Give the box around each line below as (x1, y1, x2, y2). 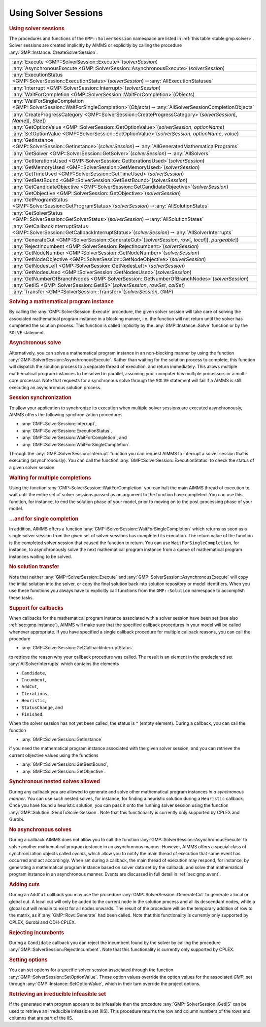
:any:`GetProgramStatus (12, 196, 68, 203)
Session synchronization (9, 394, 71, 401)
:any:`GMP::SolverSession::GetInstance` (21, 736, 103, 743)
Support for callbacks (9, 604, 64, 611)
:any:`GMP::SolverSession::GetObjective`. (21, 768, 106, 774)
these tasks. (9, 594, 34, 600)
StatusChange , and (21, 704, 63, 711)
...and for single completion (9, 515, 79, 522)
